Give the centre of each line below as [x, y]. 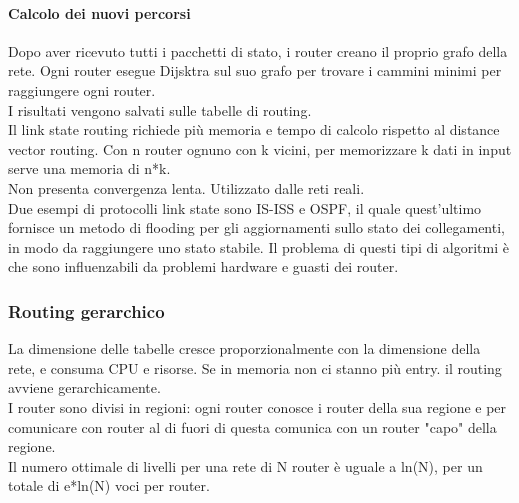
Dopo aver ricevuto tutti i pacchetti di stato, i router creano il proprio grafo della [258, 50]
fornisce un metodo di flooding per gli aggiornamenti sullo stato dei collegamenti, [256, 227]
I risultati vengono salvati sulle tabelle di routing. [160, 109]
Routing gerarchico [86, 310]
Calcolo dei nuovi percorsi [99, 12]
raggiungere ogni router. [82, 89]
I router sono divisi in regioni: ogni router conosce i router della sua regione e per [257, 406]
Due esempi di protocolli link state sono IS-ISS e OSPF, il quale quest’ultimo [245, 207]
